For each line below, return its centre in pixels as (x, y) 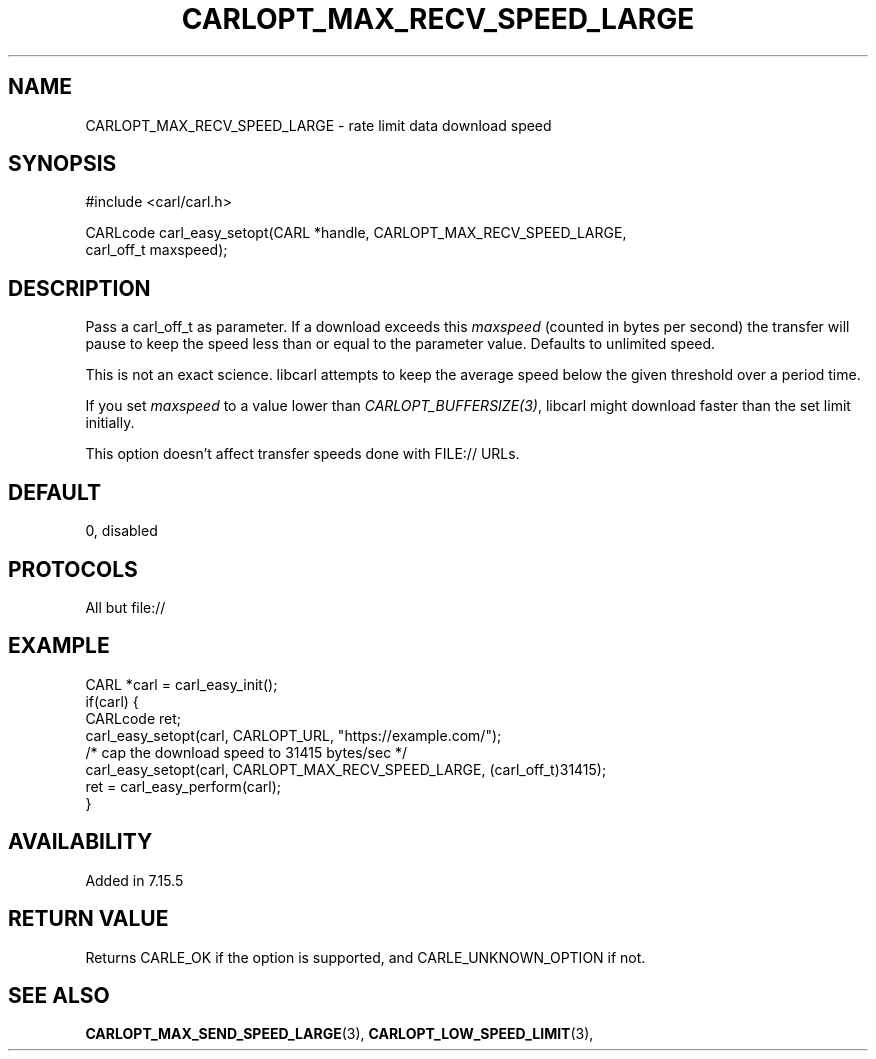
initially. (110, 423)
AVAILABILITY (80, 842)
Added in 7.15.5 (134, 880)
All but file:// (125, 607)
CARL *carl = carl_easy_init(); (181, 684)
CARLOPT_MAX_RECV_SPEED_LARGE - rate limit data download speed (318, 125)
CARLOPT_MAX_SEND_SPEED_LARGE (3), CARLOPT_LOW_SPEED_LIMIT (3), (339, 1034)
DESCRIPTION (79, 288)
